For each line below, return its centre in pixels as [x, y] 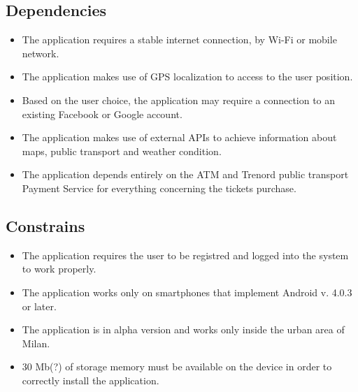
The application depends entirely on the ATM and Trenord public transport [185, 174]
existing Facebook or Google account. [102, 114]
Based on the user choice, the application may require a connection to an [179, 100]
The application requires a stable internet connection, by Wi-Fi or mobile [179, 39]
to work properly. [59, 269]
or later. [39, 306]
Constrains [45, 225]
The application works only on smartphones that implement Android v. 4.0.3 [187, 292]
